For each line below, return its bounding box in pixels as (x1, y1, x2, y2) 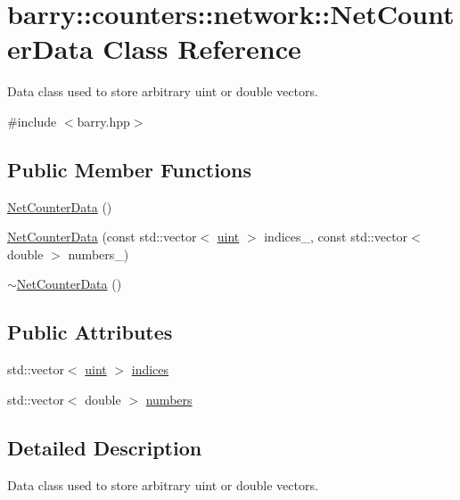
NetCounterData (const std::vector (7, 227, 197, 246)
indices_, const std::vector (264, 227, 408, 246)
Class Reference (103, 30, 301, 67)
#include (7, 111, 57, 130)
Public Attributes (7, 318, 173, 346)
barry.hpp (77, 111, 130, 130)
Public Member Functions (7, 155, 251, 183)
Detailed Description (7, 433, 202, 461)
